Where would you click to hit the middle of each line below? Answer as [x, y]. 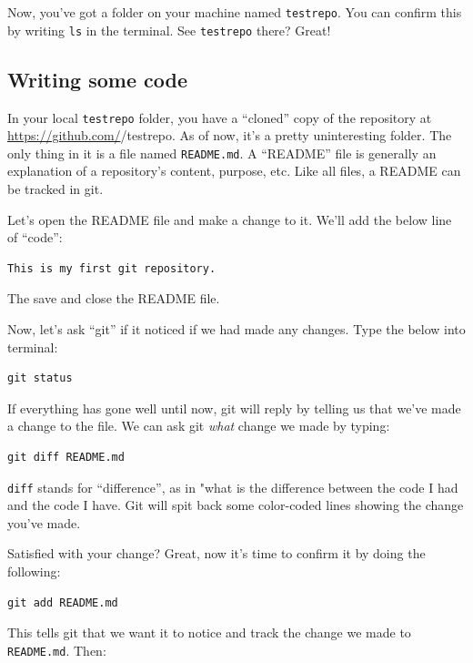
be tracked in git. [55, 189]
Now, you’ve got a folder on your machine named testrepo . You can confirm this [235, 12]
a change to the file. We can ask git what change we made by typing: [199, 426]
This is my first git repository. [112, 268]
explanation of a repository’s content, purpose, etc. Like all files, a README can [234, 171]
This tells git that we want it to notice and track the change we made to [209, 632]
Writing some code [98, 79]
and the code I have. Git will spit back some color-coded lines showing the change [236, 505]
